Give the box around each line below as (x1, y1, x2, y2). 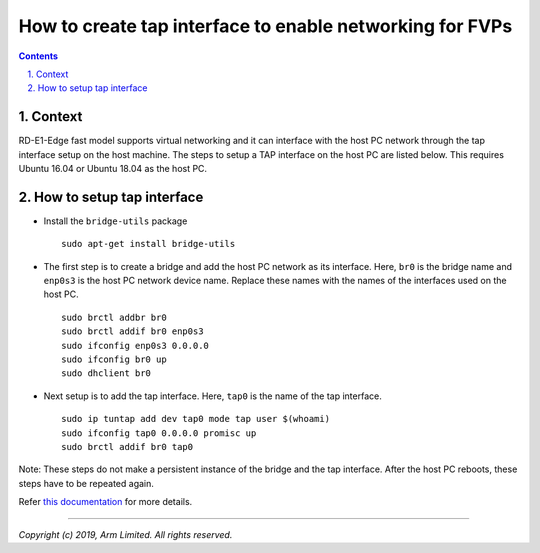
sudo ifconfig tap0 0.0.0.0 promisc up (61, 427, 257, 439)
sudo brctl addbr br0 (61, 311, 167, 323)
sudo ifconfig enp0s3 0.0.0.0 (61, 340, 210, 351)
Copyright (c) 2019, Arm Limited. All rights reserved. (18, 528, 233, 540)
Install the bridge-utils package (43, 215, 188, 227)
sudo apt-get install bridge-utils (61, 238, 236, 250)
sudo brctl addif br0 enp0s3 (61, 326, 204, 337)
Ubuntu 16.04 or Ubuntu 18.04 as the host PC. (18, 163, 208, 175)
